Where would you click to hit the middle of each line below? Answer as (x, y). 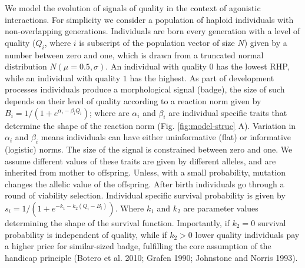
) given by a (266, 42)
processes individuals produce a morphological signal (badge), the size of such (145, 89)
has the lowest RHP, (253, 66)
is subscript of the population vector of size (157, 42)
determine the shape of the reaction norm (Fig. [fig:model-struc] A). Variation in (150, 125)
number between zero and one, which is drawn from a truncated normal (134, 54)
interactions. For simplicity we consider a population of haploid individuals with (149, 19)
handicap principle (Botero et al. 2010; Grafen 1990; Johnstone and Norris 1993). (151, 257)
